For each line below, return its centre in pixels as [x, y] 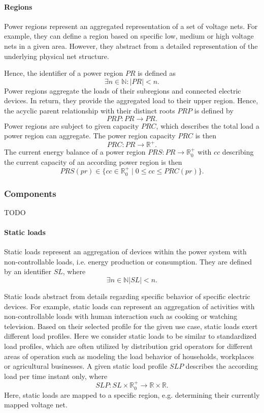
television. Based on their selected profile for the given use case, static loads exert [131, 326]
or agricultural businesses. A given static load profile [86, 366]
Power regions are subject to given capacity [72, 125]
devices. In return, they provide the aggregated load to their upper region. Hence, [131, 100]
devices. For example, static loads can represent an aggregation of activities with [129, 306]
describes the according [222, 366]
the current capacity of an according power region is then [93, 161]
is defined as [157, 73]
